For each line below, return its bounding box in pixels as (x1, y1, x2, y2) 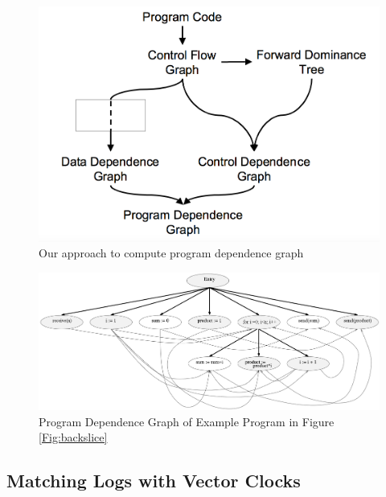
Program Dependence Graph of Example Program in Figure (39, 413, 335, 429)
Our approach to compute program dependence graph (39, 244, 304, 261)
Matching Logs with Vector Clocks (6, 468, 301, 493)
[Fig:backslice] (39, 429, 108, 446)
